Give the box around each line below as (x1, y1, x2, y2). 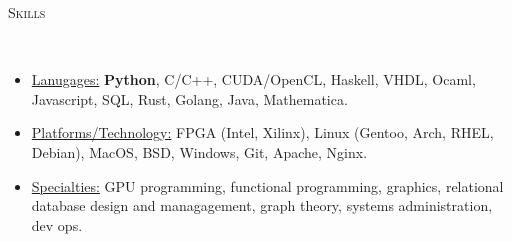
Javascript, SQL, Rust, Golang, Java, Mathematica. (31, 88, 348, 109)
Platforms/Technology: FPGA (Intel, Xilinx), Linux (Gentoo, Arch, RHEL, (31, 122, 494, 143)
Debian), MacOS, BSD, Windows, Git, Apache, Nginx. (31, 141, 368, 162)
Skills (8, 2, 46, 22)
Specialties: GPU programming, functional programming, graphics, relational (31, 175, 504, 196)
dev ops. (31, 214, 83, 235)
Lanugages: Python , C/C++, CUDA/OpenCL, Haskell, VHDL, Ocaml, (31, 69, 476, 90)
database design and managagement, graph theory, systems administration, (31, 195, 493, 216)
